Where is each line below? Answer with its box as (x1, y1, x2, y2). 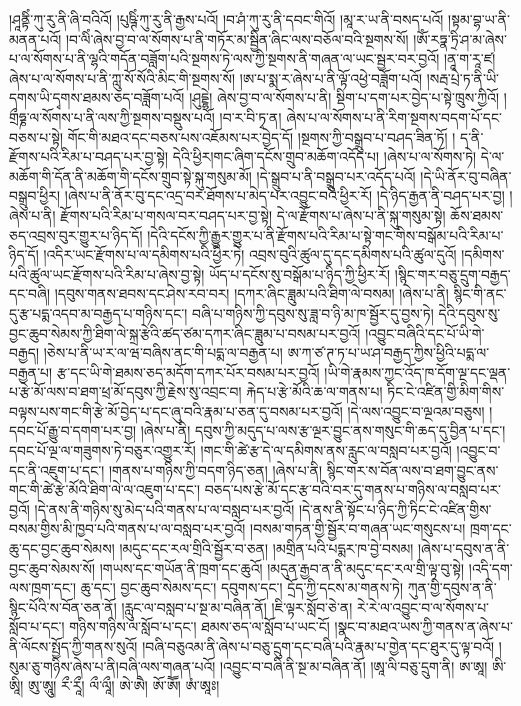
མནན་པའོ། (9, 28, 62, 49)
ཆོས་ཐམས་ (450, 204, 504, 225)
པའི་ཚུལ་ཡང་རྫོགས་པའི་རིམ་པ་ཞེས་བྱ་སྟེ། (9, 263, 205, 284)
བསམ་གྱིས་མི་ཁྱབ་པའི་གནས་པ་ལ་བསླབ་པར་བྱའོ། (9, 518, 246, 539)
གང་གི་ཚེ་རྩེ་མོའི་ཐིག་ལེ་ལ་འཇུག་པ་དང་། (9, 479, 200, 500)
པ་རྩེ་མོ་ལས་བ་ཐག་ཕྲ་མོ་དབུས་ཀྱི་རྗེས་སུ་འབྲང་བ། (9, 381, 242, 402)
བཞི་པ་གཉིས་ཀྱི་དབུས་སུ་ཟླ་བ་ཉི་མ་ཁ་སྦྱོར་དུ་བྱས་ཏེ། (191, 302, 434, 323)
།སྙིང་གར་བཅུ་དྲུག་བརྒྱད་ (394, 263, 511, 284)
